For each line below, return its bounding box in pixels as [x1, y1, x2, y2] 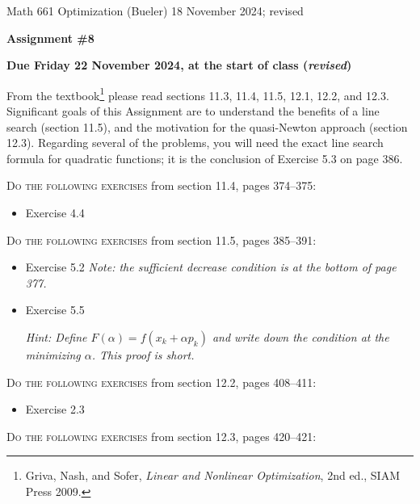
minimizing [25, 346, 81, 363]
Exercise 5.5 [25, 301, 85, 318]
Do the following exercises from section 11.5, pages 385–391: [6, 231, 317, 248]
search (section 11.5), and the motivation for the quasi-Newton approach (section [6, 118, 408, 135]
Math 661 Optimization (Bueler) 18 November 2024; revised [6, 2, 304, 19]
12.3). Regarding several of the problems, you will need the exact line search [6, 134, 384, 151]
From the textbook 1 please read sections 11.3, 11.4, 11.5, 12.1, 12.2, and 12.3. [6, 84, 389, 103]
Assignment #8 [6, 29, 94, 46]
